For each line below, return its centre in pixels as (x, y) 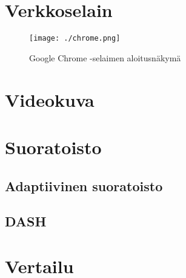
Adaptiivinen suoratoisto (84, 185)
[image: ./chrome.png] (75, 39)
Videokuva (50, 99)
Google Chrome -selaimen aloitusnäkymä (105, 57)
